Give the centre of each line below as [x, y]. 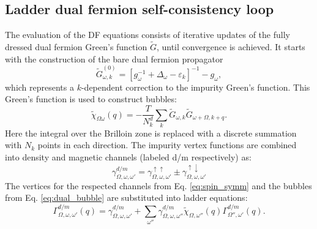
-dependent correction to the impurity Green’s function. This [196, 87]
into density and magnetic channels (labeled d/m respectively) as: [128, 157]
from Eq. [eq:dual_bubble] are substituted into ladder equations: [126, 197]
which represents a [39, 87]
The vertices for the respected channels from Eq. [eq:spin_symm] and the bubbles [158, 185]
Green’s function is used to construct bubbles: [91, 99]
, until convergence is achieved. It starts [231, 47]
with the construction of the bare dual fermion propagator [114, 58]
